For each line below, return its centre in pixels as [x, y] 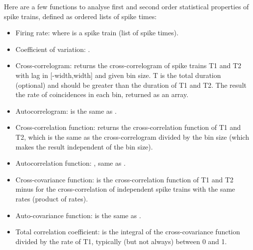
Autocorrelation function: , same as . [71, 163]
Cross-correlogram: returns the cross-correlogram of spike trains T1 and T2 [128, 65]
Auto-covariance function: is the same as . [78, 215]
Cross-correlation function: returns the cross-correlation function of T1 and [128, 127]
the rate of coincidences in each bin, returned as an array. [102, 94]
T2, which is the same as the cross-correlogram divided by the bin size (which [132, 137]
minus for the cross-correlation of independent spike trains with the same [125, 189]
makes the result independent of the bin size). [84, 146]
